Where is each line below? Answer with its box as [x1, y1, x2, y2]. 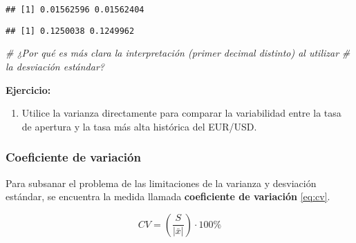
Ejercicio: [6, 82, 51, 97]
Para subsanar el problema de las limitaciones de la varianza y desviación [6, 175, 317, 190]
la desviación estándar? [6, 59, 104, 73]
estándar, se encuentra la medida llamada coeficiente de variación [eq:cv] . [6, 189, 330, 204]
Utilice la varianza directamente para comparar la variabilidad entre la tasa [21, 106, 341, 120]
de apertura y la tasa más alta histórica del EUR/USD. [21, 119, 257, 133]
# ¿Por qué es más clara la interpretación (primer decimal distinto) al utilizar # [6, 46, 350, 60]
